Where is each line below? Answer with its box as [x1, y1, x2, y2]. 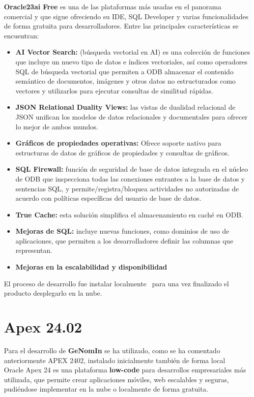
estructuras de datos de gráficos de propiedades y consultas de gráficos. [15, 147, 229, 157]
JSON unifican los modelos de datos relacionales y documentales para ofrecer [15, 111, 248, 122]
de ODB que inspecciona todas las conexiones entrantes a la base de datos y [15, 173, 245, 183]
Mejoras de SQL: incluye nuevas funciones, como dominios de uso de [15, 226, 229, 236]
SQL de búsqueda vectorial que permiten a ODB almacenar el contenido [15, 66, 234, 76]
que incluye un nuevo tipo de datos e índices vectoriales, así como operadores [15, 56, 248, 66]
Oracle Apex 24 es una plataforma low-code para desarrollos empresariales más [4, 365, 246, 375]
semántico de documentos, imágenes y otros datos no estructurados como [15, 76, 236, 86]
